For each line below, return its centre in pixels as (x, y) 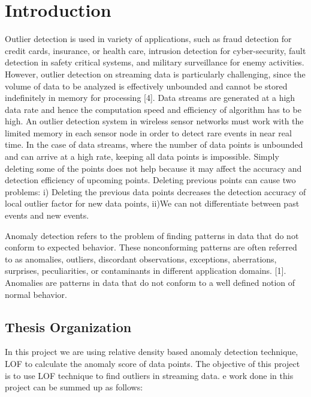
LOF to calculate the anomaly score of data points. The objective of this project (153, 363)
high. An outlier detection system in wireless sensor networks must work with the (154, 121)
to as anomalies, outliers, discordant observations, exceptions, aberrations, (141, 259)
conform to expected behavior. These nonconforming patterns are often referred (151, 247)
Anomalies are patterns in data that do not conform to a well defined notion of (150, 282)
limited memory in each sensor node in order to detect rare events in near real (148, 132)
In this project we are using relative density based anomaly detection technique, (152, 352)
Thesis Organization (68, 326)
